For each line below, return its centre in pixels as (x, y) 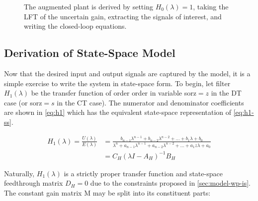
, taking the (211, 6)
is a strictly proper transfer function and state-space (143, 173)
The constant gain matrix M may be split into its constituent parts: (107, 192)
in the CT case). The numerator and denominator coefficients (150, 102)
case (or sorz (23, 102)
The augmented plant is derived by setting (88, 6)
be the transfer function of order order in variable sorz (114, 93)
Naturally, (19, 173)
